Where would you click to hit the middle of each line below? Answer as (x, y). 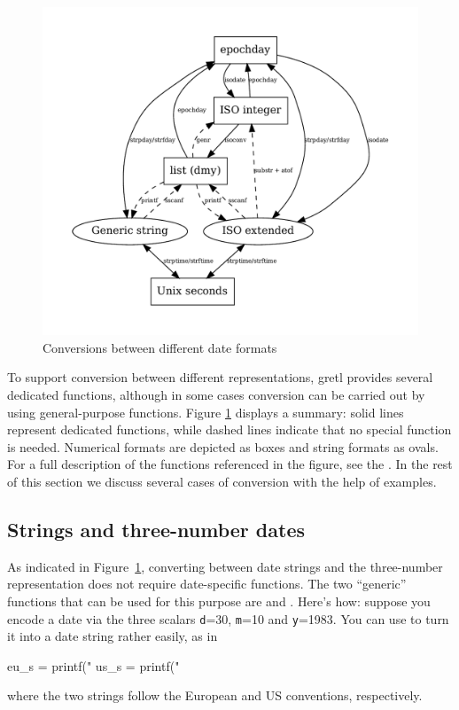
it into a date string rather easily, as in (113, 636)
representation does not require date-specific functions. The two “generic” (207, 584)
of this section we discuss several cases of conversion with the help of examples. (222, 481)
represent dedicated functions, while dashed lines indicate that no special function (229, 429)
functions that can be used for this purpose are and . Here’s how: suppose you (219, 601)
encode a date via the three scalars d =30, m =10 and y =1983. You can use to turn (228, 618)
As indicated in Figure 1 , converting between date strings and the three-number (225, 566)
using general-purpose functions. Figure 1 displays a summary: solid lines (206, 412)
